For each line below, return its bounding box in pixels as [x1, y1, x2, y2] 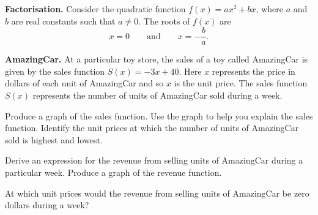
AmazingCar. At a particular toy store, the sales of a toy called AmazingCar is [5, 53, 308, 66]
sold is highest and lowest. [5, 133, 103, 146]
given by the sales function [5, 64, 105, 77]
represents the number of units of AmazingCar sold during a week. [32, 89, 283, 102]
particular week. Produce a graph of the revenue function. [5, 166, 222, 178]
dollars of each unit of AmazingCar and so [5, 77, 164, 89]
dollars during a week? [5, 198, 89, 211]
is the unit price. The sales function [174, 77, 308, 89]
